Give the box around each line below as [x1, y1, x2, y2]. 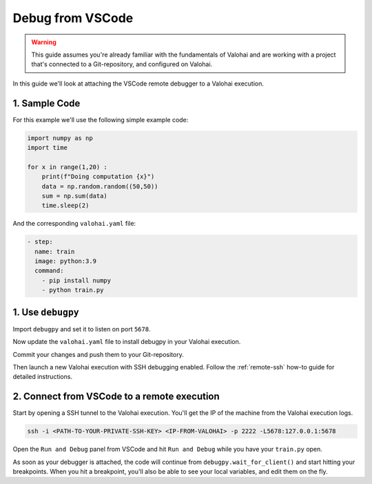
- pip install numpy [41, 276, 112, 284]
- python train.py [41, 287, 104, 294]
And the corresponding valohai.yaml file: [12, 220, 136, 228]
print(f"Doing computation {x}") [41, 173, 155, 181]
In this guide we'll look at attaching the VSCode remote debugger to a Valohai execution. [12, 79, 265, 88]
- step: [27, 238, 53, 246]
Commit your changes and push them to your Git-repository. [12, 350, 184, 358]
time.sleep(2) [41, 202, 90, 210]
